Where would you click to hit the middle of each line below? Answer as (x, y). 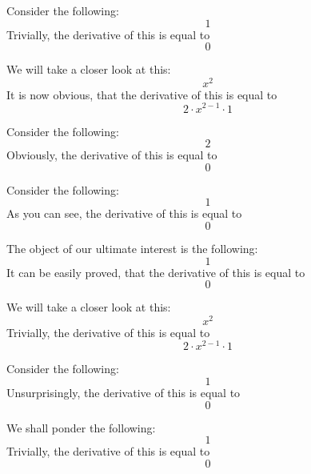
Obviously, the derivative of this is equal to (112, 155)
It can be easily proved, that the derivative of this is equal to (156, 272)
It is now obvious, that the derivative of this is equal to (142, 94)
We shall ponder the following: (81, 427)
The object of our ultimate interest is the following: (132, 248)
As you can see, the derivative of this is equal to (124, 213)
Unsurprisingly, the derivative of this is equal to (124, 393)
